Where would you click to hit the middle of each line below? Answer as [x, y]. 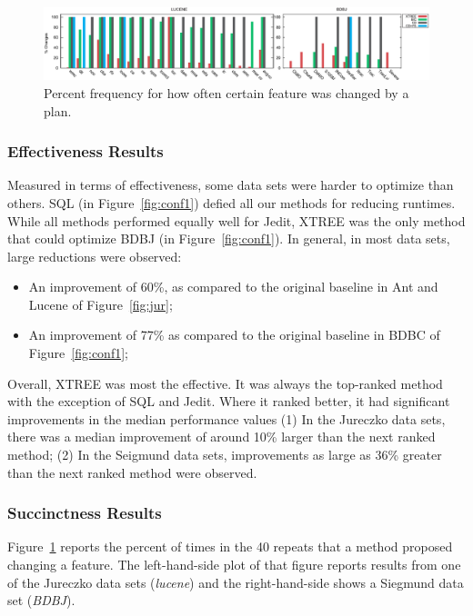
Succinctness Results [85, 513]
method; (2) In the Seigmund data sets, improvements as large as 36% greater [225, 455]
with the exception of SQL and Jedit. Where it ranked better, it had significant [229, 401]
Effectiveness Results [86, 151]
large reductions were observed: [95, 256]
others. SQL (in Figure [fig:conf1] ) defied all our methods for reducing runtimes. [231, 202]
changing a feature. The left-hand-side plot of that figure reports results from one [234, 565]
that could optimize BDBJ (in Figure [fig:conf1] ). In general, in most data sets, [229, 238]
